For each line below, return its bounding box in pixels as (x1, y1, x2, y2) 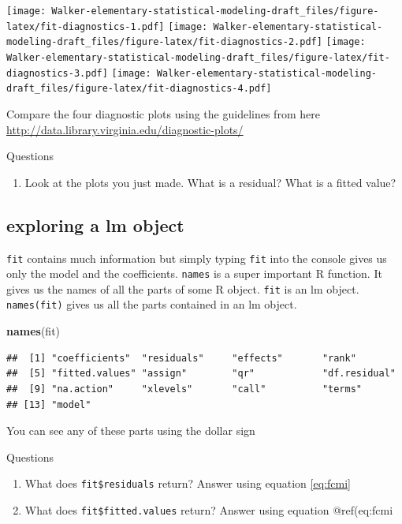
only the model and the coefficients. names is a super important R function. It (6, 265, 382, 282)
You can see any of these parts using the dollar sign (6, 422, 255, 439)
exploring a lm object (6, 212, 184, 237)
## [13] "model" (6, 399, 91, 410)
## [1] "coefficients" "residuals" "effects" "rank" (6, 352, 356, 364)
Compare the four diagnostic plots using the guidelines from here (6, 105, 320, 122)
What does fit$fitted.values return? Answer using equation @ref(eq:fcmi (24, 501, 393, 518)
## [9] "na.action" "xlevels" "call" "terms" (6, 383, 363, 395)
